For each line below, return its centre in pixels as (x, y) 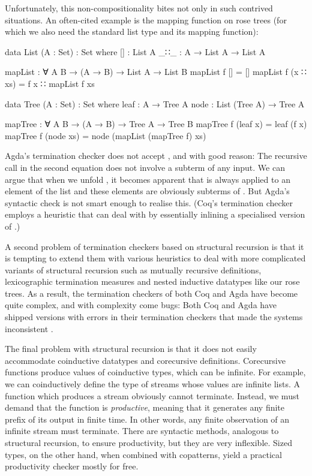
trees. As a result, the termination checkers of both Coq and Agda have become (151, 293)
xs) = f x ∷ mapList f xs (50, 83)
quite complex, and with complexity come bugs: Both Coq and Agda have (141, 305)
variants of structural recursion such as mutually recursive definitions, (133, 269)
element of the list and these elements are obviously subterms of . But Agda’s (147, 191)
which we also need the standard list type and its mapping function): (132, 31)
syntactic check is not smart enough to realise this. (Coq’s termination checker (149, 202)
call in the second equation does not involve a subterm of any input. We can (145, 167)
